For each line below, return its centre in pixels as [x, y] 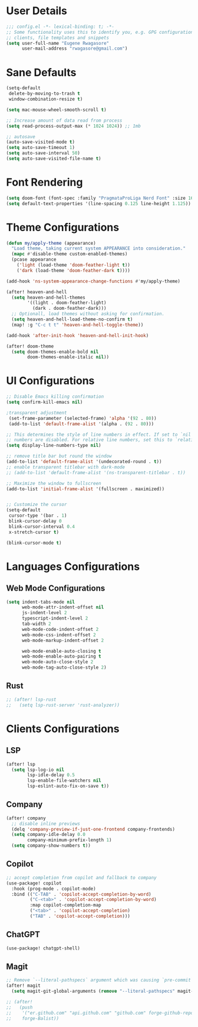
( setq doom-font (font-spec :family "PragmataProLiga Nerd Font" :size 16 [100, 198]
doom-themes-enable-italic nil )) [68, 357]
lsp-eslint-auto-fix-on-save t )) [68, 786]
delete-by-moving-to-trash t [44, 94]
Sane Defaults [41, 72]
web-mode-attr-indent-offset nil [63, 607]
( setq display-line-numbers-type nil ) [54, 446]
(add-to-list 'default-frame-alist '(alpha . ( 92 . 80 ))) [81, 424]
